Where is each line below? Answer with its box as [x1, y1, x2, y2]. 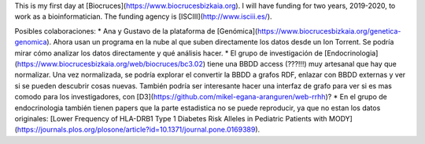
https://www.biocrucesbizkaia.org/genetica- [257, 26, 401, 35]
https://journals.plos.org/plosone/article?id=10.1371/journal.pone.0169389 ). [17, 125, 261, 135]
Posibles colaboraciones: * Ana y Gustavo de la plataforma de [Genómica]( [14, 26, 258, 35]
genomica [14, 38, 47, 47]
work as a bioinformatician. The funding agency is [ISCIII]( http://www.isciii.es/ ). [14, 12, 272, 21]
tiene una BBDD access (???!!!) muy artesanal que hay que [207, 59, 397, 68]
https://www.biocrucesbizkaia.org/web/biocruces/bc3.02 [17, 59, 204, 68]
